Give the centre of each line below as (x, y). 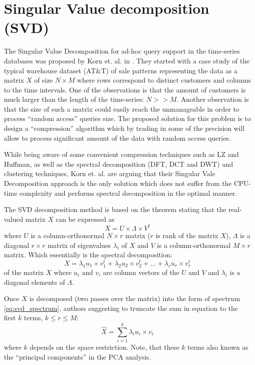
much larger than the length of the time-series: (74, 99)
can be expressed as (85, 219)
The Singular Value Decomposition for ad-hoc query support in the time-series (122, 51)
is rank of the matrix (187, 235)
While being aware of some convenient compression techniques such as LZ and (122, 154)
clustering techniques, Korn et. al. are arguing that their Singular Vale (110, 173)
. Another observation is (213, 99)
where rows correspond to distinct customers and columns (164, 80)
